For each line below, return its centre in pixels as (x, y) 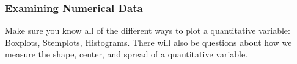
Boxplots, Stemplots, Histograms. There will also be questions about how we (148, 42)
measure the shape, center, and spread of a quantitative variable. (127, 54)
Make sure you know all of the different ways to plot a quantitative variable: (148, 30)
